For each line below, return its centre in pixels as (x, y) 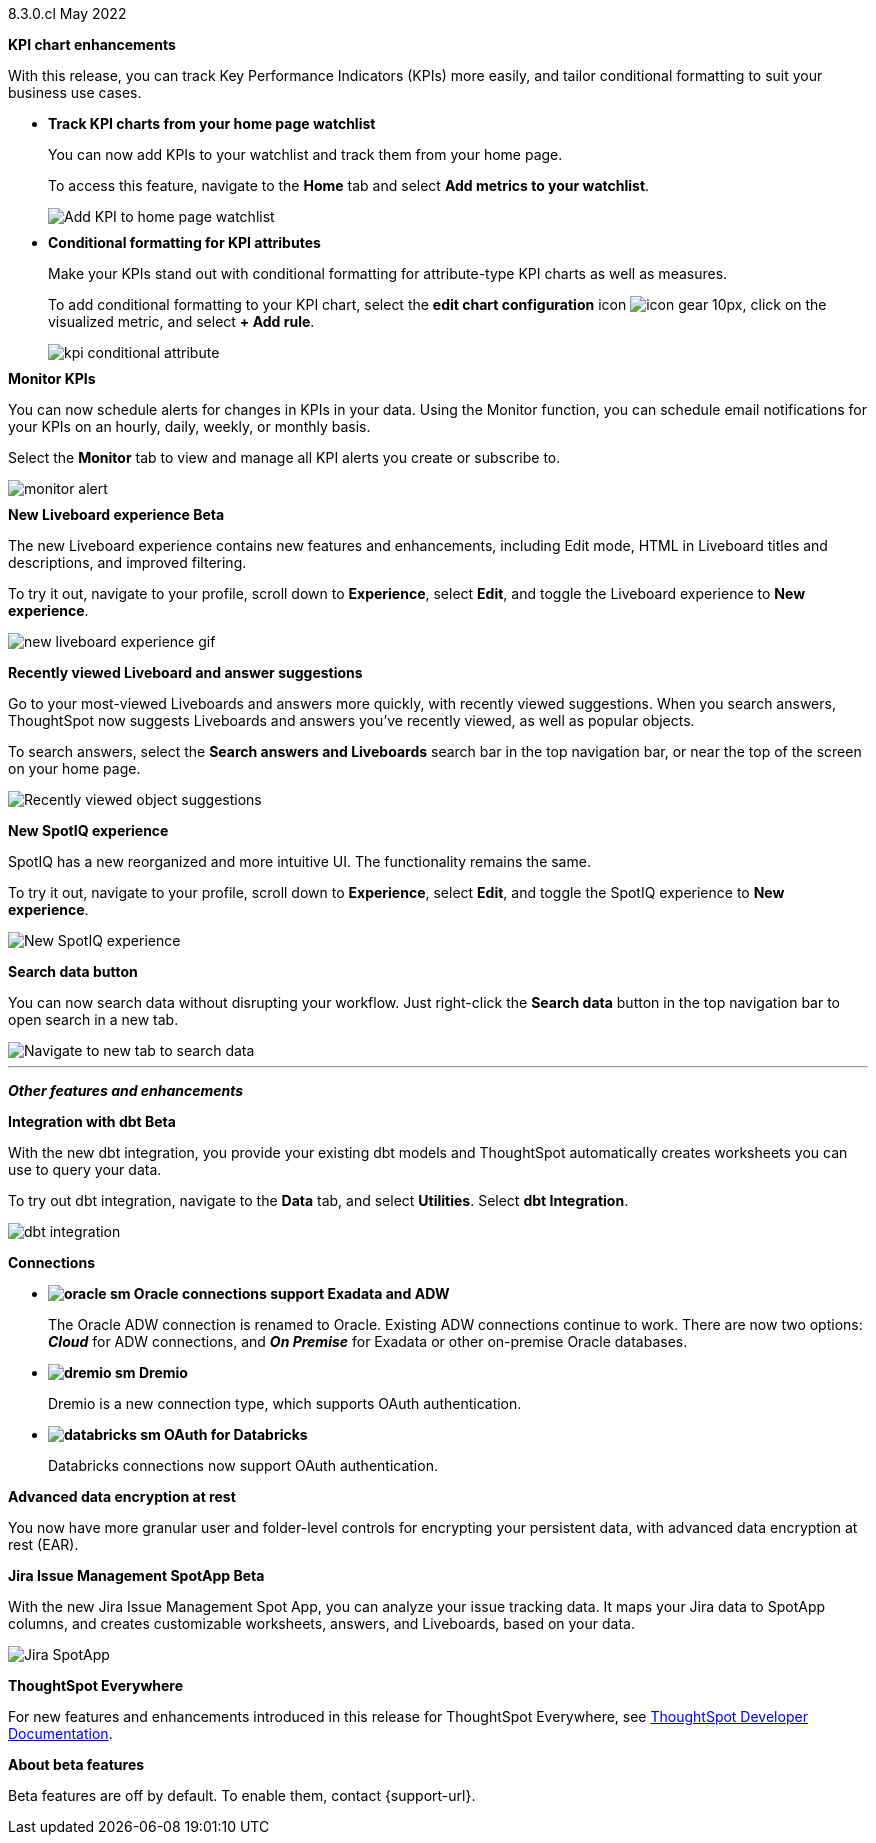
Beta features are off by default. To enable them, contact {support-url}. (242, 1795)
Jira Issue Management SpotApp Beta (136, 1575)
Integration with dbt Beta (92, 1121)
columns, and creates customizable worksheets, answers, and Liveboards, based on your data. (321, 1623)
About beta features (76, 1764)
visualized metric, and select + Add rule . (181, 321)
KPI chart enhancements (92, 44)
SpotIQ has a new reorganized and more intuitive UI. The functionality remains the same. (299, 861)
